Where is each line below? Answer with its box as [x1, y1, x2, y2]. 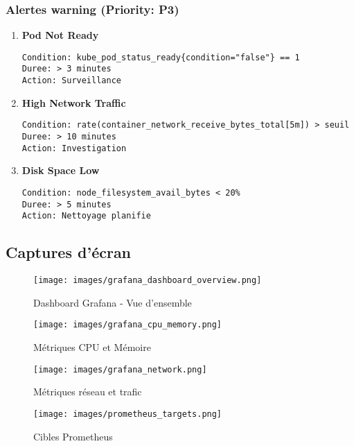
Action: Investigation [21, 143, 127, 153]
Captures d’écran [6, 241, 132, 263]
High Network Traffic [21, 95, 126, 110]
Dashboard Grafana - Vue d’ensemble [33, 295, 192, 309]
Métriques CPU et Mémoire [33, 340, 151, 354]
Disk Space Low [21, 163, 100, 178]
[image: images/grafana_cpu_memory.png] [33, 320, 222, 330]
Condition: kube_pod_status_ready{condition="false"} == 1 [21, 52, 300, 62]
